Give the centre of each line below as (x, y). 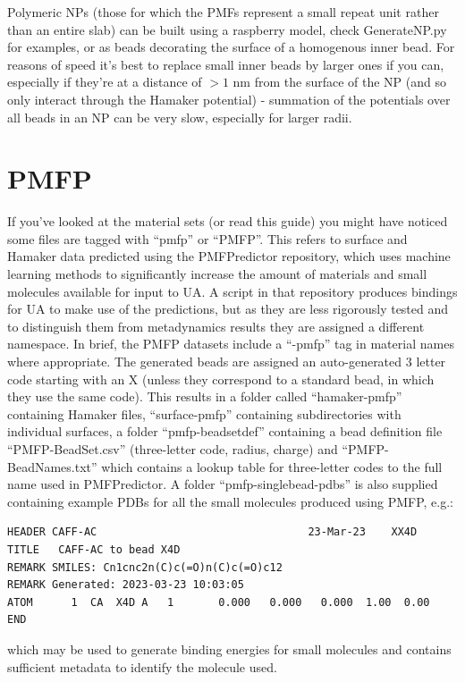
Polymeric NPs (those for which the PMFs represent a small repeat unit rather (223, 12)
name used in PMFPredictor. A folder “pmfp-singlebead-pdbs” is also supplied (223, 484)
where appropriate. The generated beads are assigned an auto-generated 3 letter (227, 362)
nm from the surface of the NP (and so (339, 82)
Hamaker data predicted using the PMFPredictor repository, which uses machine (229, 256)
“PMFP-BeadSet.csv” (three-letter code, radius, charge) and (173, 449)
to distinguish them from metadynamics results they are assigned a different (216, 326)
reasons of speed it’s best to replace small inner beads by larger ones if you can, (226, 64)
